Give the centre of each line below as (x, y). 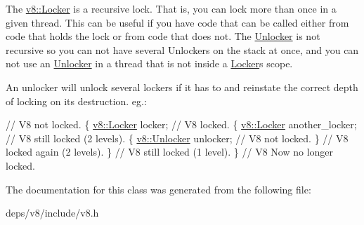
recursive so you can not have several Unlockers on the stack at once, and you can (182, 49)
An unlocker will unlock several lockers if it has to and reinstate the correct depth (182, 87)
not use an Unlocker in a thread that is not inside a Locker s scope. (149, 63)
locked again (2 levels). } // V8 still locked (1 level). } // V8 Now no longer (170, 152)
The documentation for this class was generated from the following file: (158, 189)
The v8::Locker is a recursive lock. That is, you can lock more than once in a (171, 8)
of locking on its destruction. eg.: (76, 101)
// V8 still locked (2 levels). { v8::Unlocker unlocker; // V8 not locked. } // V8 (177, 138)
